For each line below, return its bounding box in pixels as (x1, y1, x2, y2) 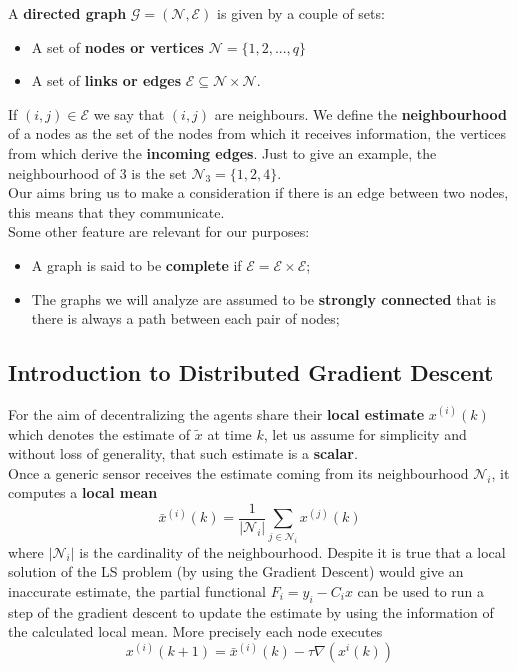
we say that (93, 103, 165, 124)
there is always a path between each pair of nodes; (31, 308, 340, 329)
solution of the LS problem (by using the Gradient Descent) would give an (8, 561, 464, 582)
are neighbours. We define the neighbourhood (214, 103, 507, 124)
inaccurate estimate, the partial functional (8, 580, 267, 601)
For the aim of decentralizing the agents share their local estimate (8, 403, 425, 424)
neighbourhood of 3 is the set (8, 162, 187, 183)
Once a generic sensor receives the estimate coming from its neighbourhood (8, 462, 469, 483)
